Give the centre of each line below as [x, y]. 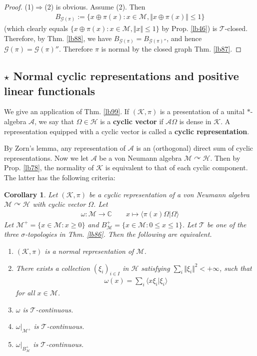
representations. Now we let [46, 157]
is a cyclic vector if [132, 121]
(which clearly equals [36, 28]
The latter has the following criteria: [60, 177]
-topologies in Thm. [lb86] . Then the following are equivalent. [118, 234]
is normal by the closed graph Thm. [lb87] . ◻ [171, 49]
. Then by [225, 157]
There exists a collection [53, 268]
